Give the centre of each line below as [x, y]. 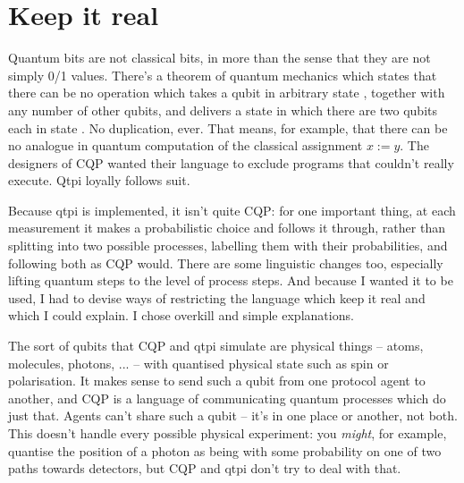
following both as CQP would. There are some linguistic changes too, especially [226, 263]
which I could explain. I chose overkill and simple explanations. [181, 315]
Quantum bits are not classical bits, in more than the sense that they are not [219, 58]
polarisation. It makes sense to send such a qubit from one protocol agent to [217, 381]
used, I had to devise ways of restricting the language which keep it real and [217, 297]
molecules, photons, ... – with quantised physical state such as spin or [198, 363]
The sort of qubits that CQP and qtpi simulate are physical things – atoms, [216, 346]
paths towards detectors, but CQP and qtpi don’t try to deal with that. [205, 468]
